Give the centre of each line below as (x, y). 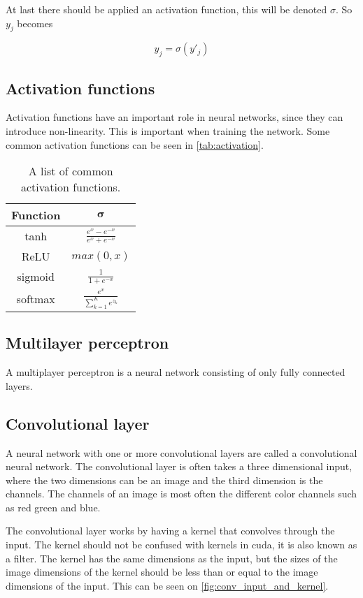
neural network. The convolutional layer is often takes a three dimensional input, (179, 466)
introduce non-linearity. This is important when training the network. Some (168, 130)
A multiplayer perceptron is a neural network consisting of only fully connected (176, 372)
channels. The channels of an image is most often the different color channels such (181, 494)
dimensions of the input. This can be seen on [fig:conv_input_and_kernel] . (167, 585)
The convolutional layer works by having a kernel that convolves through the (170, 531)
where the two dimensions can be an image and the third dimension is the (164, 480)
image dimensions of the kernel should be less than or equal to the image (162, 572)
